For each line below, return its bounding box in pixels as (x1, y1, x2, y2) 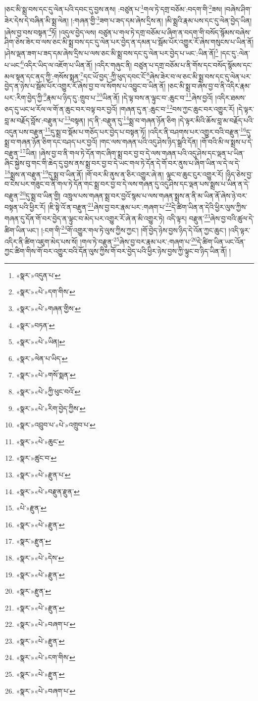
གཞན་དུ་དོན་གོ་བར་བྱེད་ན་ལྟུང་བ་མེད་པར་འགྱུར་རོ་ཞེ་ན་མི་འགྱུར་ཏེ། (4, 213, 164, 224)
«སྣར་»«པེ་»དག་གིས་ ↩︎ (16, 286, 75, 297)
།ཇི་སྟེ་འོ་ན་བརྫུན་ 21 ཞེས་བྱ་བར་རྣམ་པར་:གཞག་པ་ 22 (48, 200, 171, 212)
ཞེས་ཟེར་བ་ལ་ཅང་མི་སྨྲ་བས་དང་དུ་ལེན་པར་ (150, 71, 252, 81)
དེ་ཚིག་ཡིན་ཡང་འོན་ (197, 236, 246, 246)
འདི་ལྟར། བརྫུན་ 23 (166, 212, 210, 224)
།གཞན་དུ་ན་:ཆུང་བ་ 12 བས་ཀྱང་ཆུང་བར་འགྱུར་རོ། (119, 102, 235, 114)
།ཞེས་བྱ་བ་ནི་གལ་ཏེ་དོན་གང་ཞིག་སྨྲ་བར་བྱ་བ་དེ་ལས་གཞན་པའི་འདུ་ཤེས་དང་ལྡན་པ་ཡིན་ (39, 147, 245, 158)
